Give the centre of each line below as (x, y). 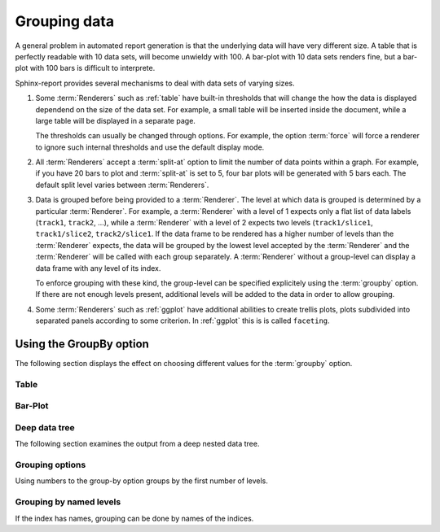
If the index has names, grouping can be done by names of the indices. (134, 518)
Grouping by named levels (68, 502)
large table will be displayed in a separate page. (115, 120)
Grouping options (51, 465)
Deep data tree (45, 427)
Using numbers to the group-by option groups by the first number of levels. (141, 481)
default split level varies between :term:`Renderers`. (122, 185)
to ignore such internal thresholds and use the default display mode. (150, 147)
